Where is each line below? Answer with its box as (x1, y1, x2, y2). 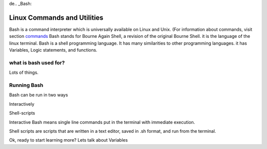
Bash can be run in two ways (9, 92, 68, 98)
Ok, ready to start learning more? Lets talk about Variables (9, 137, 128, 143)
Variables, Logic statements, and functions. (9, 47, 97, 53)
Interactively (9, 101, 35, 107)
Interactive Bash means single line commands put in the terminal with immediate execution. (9, 119, 195, 125)
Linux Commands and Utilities (9, 13, 104, 22)
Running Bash (9, 82, 44, 89)
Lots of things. (9, 69, 39, 76)
